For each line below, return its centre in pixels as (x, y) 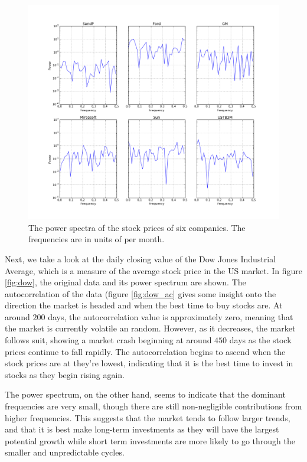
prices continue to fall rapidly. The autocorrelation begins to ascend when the (145, 351)
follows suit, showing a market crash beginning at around (108, 340)
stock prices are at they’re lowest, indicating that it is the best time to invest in (149, 363)
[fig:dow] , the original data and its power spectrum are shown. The (125, 282)
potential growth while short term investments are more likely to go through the (150, 440)
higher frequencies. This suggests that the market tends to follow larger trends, (148, 417)
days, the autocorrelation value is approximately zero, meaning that (171, 316)
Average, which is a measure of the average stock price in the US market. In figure (154, 270)
